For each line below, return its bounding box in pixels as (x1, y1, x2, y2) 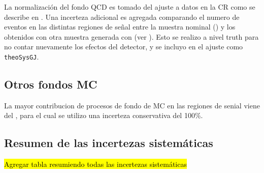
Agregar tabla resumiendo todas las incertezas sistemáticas (4, 159, 187, 169)
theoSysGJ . (4, 51, 39, 62)
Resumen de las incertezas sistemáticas (4, 135, 213, 151)
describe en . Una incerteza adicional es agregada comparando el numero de (4, 11, 240, 22)
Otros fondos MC (4, 76, 97, 92)
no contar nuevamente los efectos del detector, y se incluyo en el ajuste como (4, 41, 243, 52)
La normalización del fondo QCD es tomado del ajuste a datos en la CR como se (4, 2, 255, 12)
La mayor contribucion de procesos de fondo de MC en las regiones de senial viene (4, 100, 260, 110)
